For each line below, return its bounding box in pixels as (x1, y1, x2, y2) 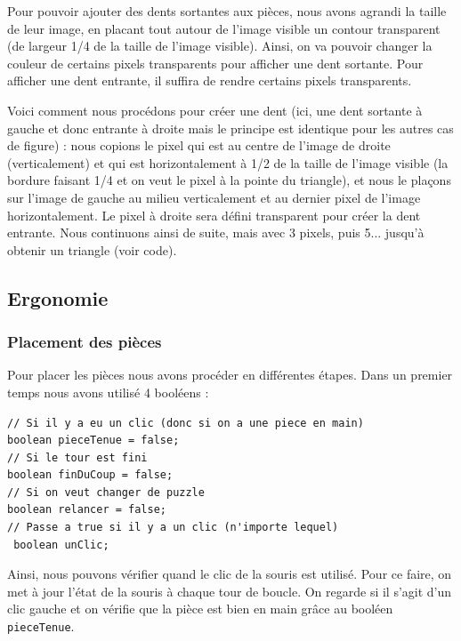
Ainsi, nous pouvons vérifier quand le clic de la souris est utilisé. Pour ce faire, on (7, 565, 452, 583)
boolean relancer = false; (7, 503, 166, 517)
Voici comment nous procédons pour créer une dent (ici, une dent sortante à (7, 100, 423, 119)
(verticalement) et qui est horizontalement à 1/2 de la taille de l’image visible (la (7, 153, 449, 172)
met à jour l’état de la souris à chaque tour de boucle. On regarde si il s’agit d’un (7, 581, 452, 600)
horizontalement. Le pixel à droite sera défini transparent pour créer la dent (7, 205, 421, 224)
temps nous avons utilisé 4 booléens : (7, 382, 209, 401)
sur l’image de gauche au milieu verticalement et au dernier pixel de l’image (7, 188, 421, 206)
